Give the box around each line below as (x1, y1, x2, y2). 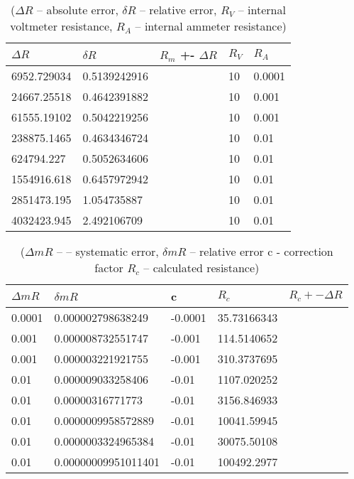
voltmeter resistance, (10, 18, 113, 34)
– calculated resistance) (143, 259, 260, 276)
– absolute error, (37, 1, 118, 18)
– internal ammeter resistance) (135, 18, 287, 34)
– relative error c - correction (189, 243, 333, 259)
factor (94, 259, 123, 276)
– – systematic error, (56, 243, 159, 259)
